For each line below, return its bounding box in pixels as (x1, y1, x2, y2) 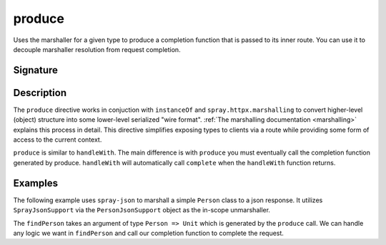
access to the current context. (13, 135, 102, 144)
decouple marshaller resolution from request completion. (13, 45, 182, 53)
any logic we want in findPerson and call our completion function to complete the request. (13, 229, 284, 237)
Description (13, 86, 67, 99)
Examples (13, 177, 59, 189)
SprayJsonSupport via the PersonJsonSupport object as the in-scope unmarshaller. (13, 206, 271, 214)
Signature (13, 64, 59, 76)
